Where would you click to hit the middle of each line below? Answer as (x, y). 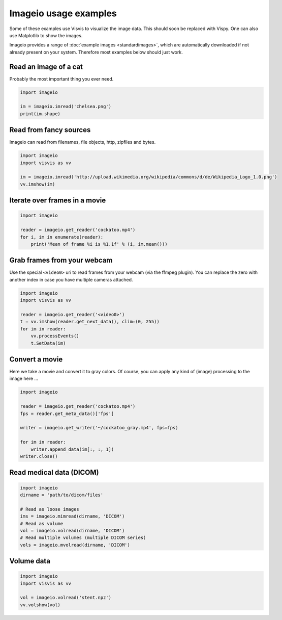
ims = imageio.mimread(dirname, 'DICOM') (72, 516)
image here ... (24, 379)
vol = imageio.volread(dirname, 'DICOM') (72, 531)
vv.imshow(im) (38, 184)
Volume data (30, 561)
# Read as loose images (50, 509)
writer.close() (39, 456)
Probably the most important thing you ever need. (61, 79)
